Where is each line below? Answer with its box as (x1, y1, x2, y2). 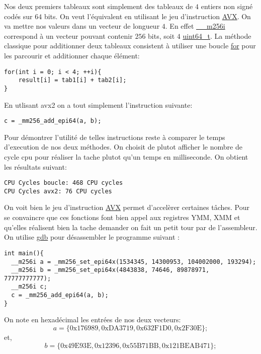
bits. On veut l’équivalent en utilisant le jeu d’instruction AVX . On (44, 11, 251, 21)
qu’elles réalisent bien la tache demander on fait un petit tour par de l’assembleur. (4, 222, 257, 232)
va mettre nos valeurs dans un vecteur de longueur (4, 21, 160, 31)
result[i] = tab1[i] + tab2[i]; (18, 77, 127, 84)
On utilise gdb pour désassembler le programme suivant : (4, 232, 180, 242)
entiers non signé (201, 1, 253, 11)
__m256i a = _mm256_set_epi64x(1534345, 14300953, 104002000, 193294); (11, 258, 256, 265)
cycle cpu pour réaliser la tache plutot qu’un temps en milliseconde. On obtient (4, 151, 248, 162)
